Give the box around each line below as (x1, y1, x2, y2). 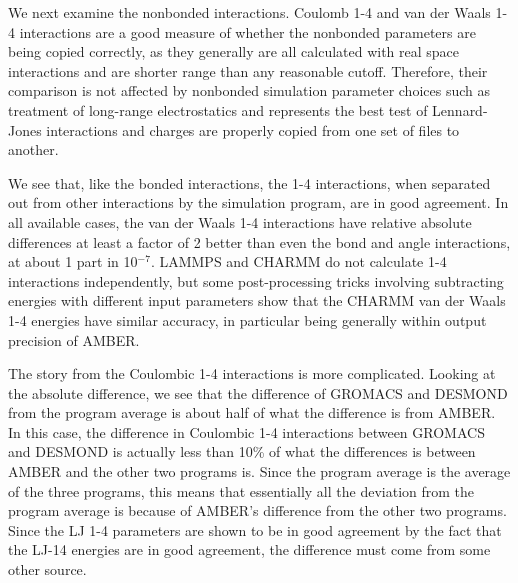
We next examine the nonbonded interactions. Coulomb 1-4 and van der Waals (8, 2, 491, 22)
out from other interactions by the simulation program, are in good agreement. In (8, 192, 509, 213)
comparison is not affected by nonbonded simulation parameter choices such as (8, 80, 490, 101)
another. (8, 139, 59, 160)
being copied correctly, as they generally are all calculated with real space (8, 41, 460, 62)
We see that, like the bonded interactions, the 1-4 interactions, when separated (8, 172, 491, 193)
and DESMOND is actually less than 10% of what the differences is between (8, 441, 476, 462)
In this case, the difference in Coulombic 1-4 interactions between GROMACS (8, 421, 485, 442)
